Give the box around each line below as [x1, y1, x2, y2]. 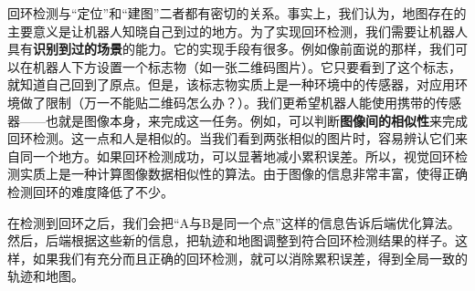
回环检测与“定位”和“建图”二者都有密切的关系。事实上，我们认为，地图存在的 [7, 4, 467, 22]
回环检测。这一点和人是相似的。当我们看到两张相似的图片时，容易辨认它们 [7, 129, 455, 148]
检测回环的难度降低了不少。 [7, 182, 174, 201]
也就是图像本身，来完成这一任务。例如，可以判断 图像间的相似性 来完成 [45, 110, 468, 130]
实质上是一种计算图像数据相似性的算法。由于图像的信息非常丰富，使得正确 [19, 164, 468, 183]
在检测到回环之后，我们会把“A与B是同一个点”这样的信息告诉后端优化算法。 [7, 213, 460, 232]
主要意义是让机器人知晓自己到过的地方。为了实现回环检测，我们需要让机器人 [7, 21, 468, 40]
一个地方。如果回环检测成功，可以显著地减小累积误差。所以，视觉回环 [32, 146, 455, 165]
